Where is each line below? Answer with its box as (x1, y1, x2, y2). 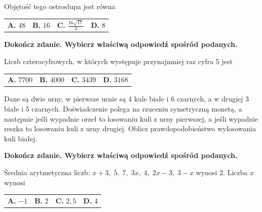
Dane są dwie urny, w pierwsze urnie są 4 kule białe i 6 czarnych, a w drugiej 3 (4, 93, 249, 104)
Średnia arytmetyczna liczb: (4, 167, 91, 177)
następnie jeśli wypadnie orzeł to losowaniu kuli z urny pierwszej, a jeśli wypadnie (4, 113, 258, 124)
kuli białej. (4, 133, 37, 143)
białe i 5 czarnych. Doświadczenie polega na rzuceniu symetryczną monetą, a (4, 103, 242, 114)
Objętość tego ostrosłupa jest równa (4, 1, 115, 11)
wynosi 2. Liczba (196, 167, 248, 177)
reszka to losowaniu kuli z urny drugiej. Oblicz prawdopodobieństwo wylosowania (4, 123, 256, 134)
